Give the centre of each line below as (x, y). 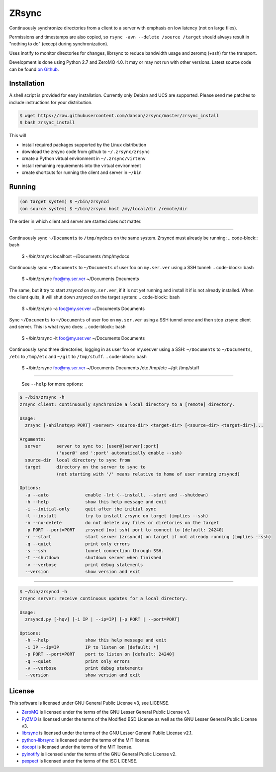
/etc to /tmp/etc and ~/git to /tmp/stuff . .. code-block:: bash (78, 356)
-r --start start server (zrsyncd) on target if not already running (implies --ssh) (148, 537)
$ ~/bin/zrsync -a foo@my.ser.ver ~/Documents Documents (83, 309)
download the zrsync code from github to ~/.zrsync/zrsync (86, 152)
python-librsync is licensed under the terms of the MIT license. (86, 740)
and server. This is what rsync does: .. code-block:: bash (67, 327)
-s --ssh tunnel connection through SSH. (94, 550)
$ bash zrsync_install (47, 123)
